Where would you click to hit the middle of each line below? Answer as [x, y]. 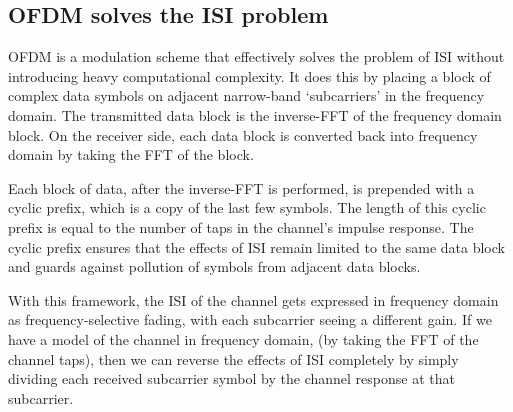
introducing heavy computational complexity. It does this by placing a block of [249, 75]
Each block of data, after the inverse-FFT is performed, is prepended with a [241, 187]
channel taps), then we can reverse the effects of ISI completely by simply [233, 358]
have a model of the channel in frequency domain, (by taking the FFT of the [243, 338]
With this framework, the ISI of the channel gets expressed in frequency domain [253, 299]
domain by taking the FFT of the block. [131, 154]
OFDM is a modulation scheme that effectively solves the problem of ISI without [256, 56]
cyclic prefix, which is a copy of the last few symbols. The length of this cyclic [247, 207]
